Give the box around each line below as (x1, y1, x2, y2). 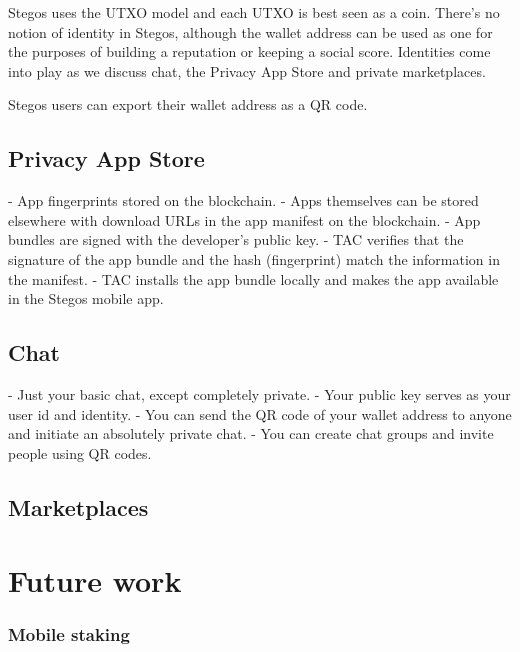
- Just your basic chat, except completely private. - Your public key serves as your (8, 383, 511, 404)
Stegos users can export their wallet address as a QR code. (8, 94, 368, 115)
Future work (8, 560, 182, 601)
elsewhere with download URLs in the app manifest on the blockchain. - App (8, 209, 481, 230)
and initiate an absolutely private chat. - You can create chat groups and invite (8, 423, 494, 444)
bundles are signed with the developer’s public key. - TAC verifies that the (8, 229, 464, 250)
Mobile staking (8, 622, 130, 647)
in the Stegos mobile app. (8, 288, 164, 309)
